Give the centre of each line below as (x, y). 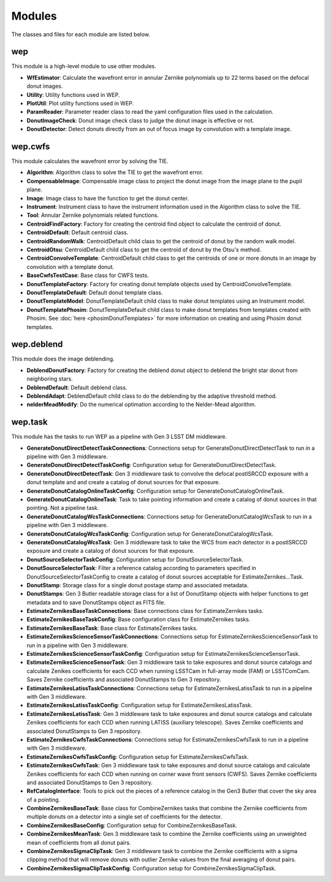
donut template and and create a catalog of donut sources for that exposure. (124, 482)
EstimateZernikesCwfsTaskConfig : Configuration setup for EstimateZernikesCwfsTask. (138, 756)
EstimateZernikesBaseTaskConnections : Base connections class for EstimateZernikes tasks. (145, 611)
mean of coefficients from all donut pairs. (79, 842)
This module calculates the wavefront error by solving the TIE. (90, 161)
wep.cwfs (31, 146)
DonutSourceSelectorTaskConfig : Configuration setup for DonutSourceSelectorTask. (135, 559)
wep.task (30, 422)
